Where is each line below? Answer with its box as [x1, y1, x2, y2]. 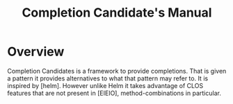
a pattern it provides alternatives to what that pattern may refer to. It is [7, 74, 209, 83]
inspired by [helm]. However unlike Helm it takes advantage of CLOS [7, 81, 204, 89]
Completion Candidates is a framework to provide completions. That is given [7, 67, 227, 75]
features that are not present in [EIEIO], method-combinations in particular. [7, 89, 221, 97]
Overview [7, 44, 65, 60]
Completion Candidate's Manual [22, 5, 212, 21]
